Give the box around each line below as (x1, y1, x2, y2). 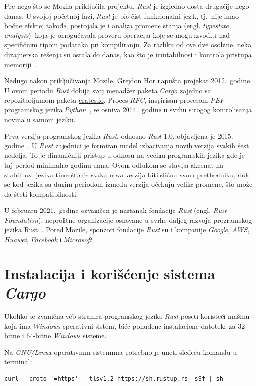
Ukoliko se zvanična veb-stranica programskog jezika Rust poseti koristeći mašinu (4, 311, 250, 321)
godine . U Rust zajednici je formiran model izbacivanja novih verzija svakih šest (4, 140, 249, 150)
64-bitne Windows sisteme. (26, 330, 107, 341)
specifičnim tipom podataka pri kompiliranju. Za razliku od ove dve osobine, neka (4, 39, 252, 50)
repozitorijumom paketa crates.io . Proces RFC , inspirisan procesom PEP (4, 95, 224, 105)
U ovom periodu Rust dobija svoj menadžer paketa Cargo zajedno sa (4, 85, 211, 95)
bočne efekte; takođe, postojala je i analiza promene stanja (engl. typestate (4, 20, 229, 31)
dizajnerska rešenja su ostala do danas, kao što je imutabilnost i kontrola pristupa (4, 49, 252, 59)
